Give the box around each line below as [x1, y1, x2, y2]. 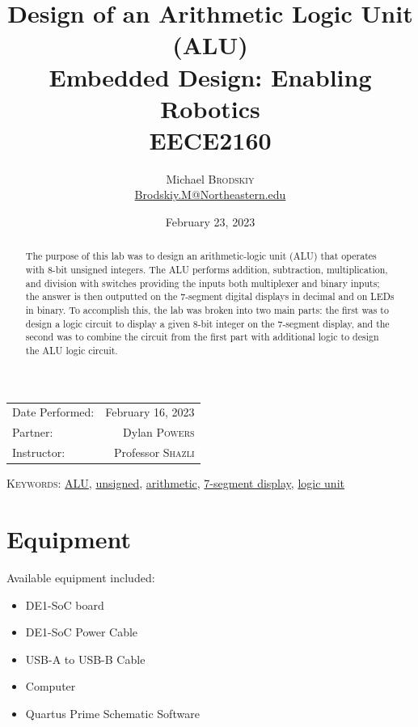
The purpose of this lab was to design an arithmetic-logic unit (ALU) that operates [25, 249, 377, 263]
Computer [25, 678, 76, 695]
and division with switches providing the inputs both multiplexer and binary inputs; [25, 276, 380, 290]
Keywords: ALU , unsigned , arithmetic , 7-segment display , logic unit [6, 475, 344, 492]
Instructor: [12, 444, 65, 461]
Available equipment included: [6, 568, 155, 585]
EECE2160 [149, 123, 272, 156]
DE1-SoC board [25, 596, 104, 613]
